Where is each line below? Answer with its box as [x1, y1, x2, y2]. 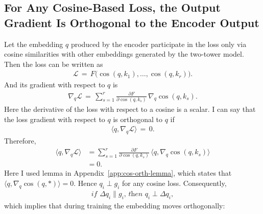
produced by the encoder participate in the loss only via [70, 38, 247, 49]
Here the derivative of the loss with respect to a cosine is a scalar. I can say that [4, 103, 256, 114]
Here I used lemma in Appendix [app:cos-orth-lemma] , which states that [4, 168, 232, 178]
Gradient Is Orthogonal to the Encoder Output [4, 14, 259, 30]
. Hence [74, 178, 97, 188]
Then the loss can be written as [4, 58, 103, 69]
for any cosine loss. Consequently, [122, 178, 227, 188]
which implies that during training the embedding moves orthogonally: [4, 200, 225, 210]
